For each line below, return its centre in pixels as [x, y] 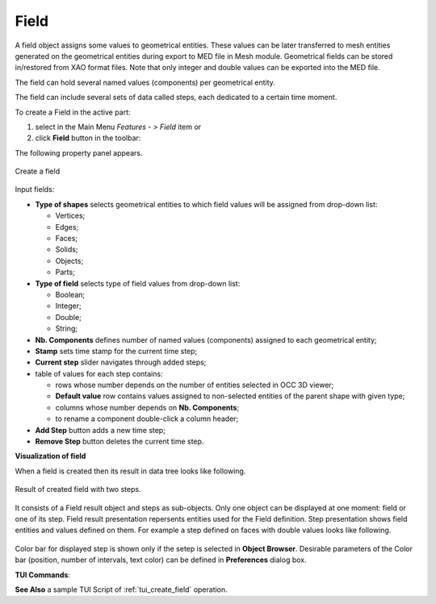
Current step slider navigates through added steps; [121, 362]
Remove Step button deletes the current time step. [119, 442]
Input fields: [35, 190]
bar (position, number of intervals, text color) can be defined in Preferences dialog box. [161, 560]
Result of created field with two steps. [78, 489]
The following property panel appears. [79, 152]
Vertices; [70, 216]
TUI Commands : [42, 575]
